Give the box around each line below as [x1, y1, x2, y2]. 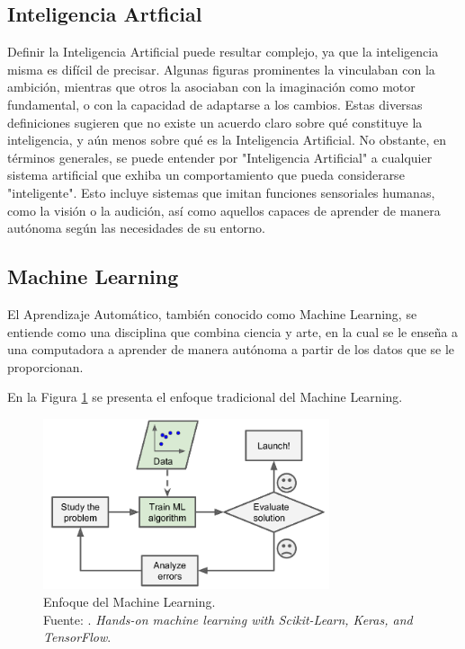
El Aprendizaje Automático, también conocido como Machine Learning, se [7, 304, 417, 323]
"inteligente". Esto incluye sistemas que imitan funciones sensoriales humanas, [7, 182, 435, 201]
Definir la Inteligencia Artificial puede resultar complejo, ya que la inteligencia [7, 42, 439, 61]
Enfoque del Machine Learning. [43, 592, 216, 611]
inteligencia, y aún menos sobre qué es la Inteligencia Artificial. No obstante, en [7, 130, 447, 149]
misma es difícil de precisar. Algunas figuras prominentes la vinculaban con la [7, 59, 435, 78]
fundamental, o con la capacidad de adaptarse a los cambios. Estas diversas [7, 94, 423, 113]
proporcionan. [7, 357, 84, 376]
